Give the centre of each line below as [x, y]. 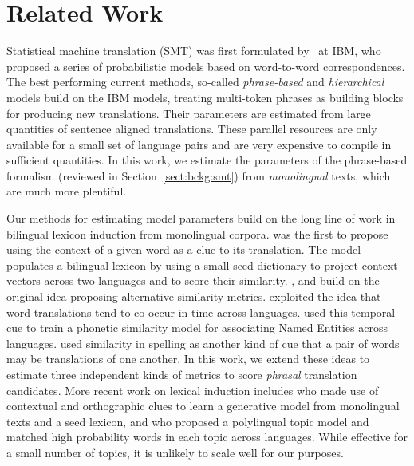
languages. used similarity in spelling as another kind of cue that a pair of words [203, 343]
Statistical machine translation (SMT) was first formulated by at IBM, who [194, 51]
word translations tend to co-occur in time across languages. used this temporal [201, 312]
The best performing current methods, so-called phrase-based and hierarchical [195, 82]
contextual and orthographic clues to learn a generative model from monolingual [203, 406]
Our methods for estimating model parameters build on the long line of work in [201, 218]
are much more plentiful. [67, 191]
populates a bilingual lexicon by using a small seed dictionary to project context [202, 265]
